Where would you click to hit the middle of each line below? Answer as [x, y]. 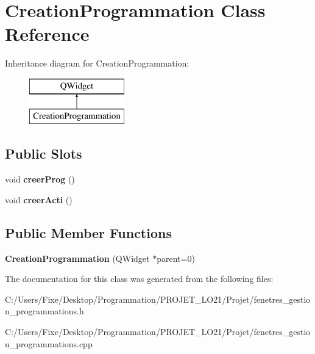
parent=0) [176, 258]
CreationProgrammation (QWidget [77, 258]
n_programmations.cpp [49, 343]
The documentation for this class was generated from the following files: [139, 279]
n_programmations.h [44, 311]
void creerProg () [40, 179]
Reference [47, 34]
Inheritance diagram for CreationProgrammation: [97, 63]
